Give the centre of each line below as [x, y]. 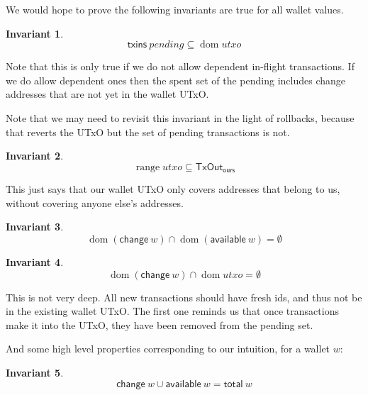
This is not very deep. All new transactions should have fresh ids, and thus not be [184, 297]
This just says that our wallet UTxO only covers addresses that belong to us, [173, 189]
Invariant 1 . [35, 33]
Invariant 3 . [35, 227]
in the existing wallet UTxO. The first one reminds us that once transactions [172, 311]
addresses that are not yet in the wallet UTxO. [107, 94]
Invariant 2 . [35, 156]
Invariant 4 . [35, 261]
